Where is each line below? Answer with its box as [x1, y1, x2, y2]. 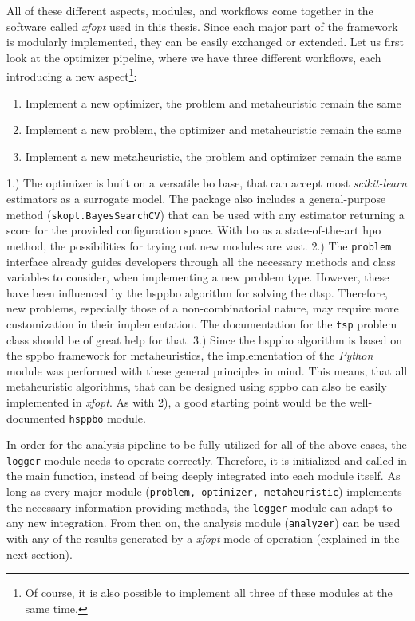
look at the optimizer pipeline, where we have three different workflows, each [6, 49, 381, 65]
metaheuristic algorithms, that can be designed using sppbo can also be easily [6, 378, 387, 395]
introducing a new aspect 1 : [6, 65, 137, 85]
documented [6, 409, 65, 426]
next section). [6, 545, 73, 562]
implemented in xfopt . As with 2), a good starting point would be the [6, 393, 346, 410]
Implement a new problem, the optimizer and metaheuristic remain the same [25, 121, 401, 138]
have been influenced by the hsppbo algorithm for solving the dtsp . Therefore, [6, 284, 388, 301]
